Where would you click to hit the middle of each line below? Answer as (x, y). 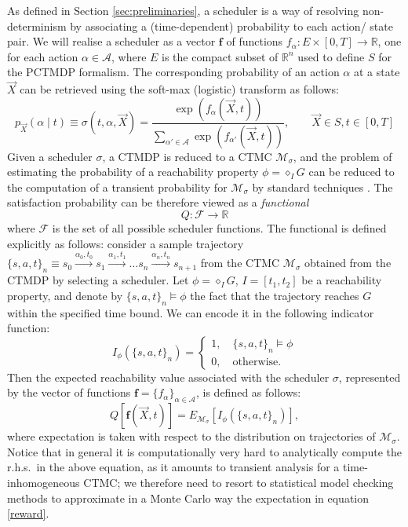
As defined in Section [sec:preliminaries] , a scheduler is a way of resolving (183, 10)
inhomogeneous (44, 482)
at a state (377, 72)
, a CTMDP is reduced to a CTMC (187, 156)
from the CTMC (240, 263)
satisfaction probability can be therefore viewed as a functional (158, 202)
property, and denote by (65, 295)
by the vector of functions (69, 392)
